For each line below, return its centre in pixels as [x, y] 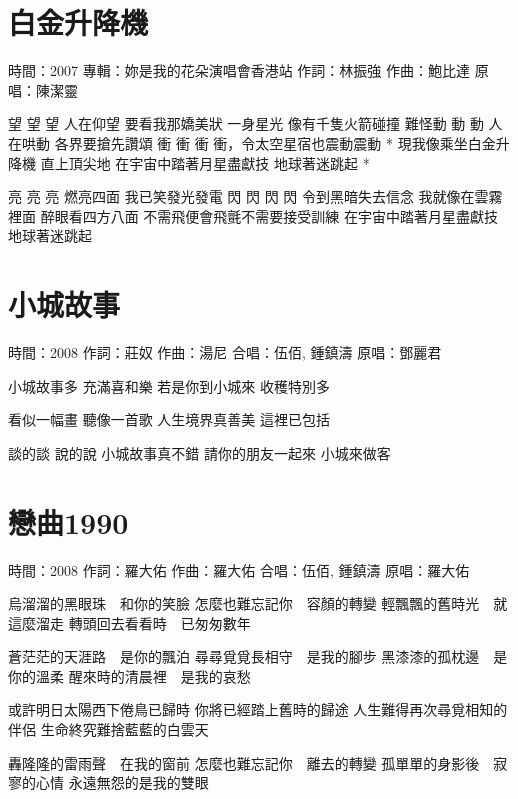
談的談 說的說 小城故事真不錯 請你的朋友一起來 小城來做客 [199, 452]
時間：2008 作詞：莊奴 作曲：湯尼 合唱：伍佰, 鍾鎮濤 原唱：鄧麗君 [225, 352]
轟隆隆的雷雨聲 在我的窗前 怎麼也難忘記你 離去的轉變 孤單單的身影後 [244, 762]
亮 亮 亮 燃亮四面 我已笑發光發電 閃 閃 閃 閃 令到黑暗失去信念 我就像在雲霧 [255, 196]
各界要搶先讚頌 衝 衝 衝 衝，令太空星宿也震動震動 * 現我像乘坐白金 [275, 142]
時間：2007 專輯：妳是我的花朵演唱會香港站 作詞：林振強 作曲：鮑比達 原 [248, 70]
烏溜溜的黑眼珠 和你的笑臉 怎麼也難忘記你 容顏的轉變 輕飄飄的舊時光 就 [258, 603]
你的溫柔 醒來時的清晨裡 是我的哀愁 [129, 675]
